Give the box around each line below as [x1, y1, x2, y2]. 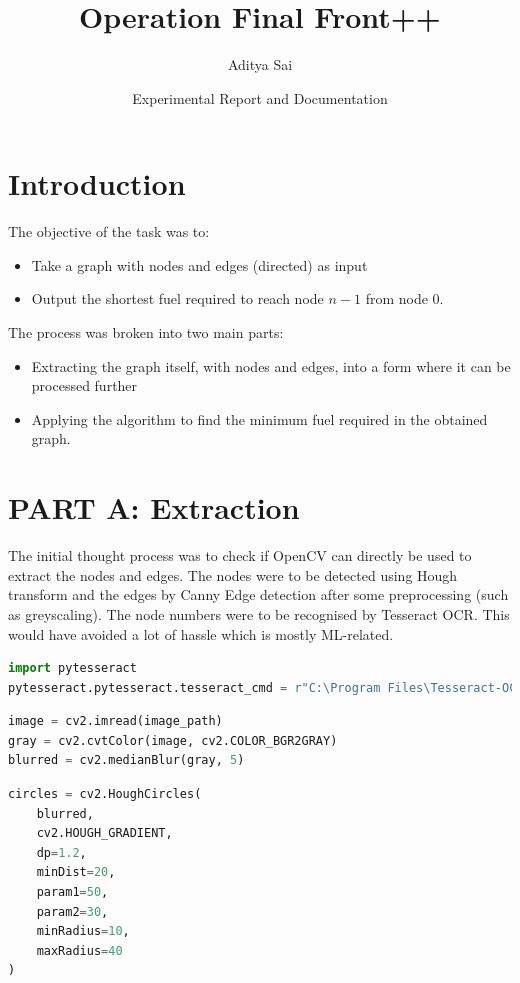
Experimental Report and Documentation [132, 87, 388, 108]
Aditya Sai [227, 54, 293, 75]
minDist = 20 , [36, 865, 116, 880]
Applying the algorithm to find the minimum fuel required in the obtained [31, 408, 488, 429]
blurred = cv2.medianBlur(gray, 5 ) [8, 753, 245, 768]
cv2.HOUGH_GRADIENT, [36, 826, 173, 841]
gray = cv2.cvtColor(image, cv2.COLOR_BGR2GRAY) [8, 733, 338, 748]
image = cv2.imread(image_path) [8, 714, 223, 729]
